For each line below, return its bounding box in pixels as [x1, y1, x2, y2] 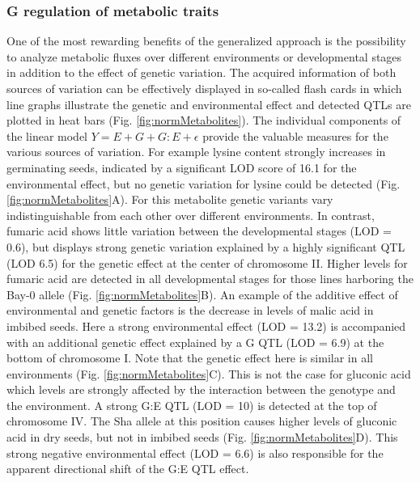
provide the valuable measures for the [202, 127, 388, 144]
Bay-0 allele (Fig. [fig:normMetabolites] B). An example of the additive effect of [6, 285, 398, 302]
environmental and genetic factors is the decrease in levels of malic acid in [6, 302, 374, 319]
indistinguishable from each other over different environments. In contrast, [6, 206, 375, 223]
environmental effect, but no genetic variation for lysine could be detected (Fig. [6, 175, 401, 192]
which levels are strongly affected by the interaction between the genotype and [6, 381, 396, 398]
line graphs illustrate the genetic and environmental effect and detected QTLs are [6, 95, 411, 112]
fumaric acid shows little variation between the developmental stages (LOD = [6, 222, 392, 239]
